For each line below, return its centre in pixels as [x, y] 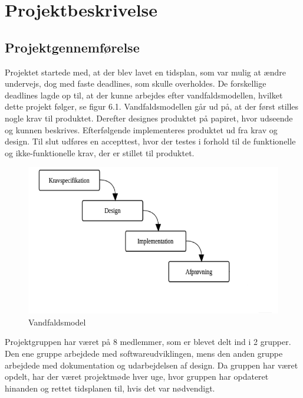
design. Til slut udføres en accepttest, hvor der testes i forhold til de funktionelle [150, 141]
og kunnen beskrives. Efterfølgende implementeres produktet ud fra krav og [141, 129]
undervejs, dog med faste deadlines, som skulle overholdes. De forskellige [136, 83]
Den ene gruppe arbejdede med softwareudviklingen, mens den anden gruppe [144, 353]
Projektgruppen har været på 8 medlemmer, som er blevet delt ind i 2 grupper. [148, 342]
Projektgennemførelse [72, 47]
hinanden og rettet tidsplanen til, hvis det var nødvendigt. [110, 388]
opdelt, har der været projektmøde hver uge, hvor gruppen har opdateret [137, 376]
